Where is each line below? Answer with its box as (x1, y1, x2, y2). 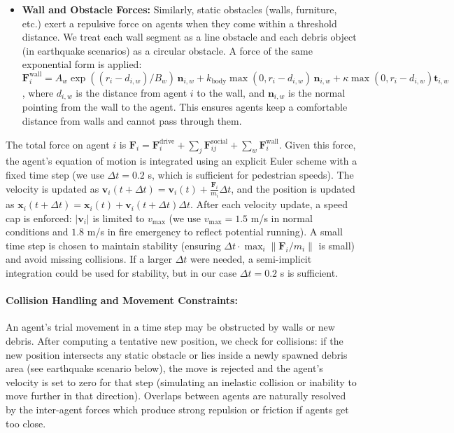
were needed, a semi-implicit (190, 252, 312, 266)
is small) (318, 238, 355, 252)
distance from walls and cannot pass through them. (22, 114, 242, 128)
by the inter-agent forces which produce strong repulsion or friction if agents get (6, 401, 349, 416)
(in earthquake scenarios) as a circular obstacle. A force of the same (22, 43, 313, 57)
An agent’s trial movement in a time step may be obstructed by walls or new (6, 319, 335, 334)
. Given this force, (278, 137, 356, 151)
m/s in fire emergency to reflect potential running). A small (87, 224, 343, 239)
